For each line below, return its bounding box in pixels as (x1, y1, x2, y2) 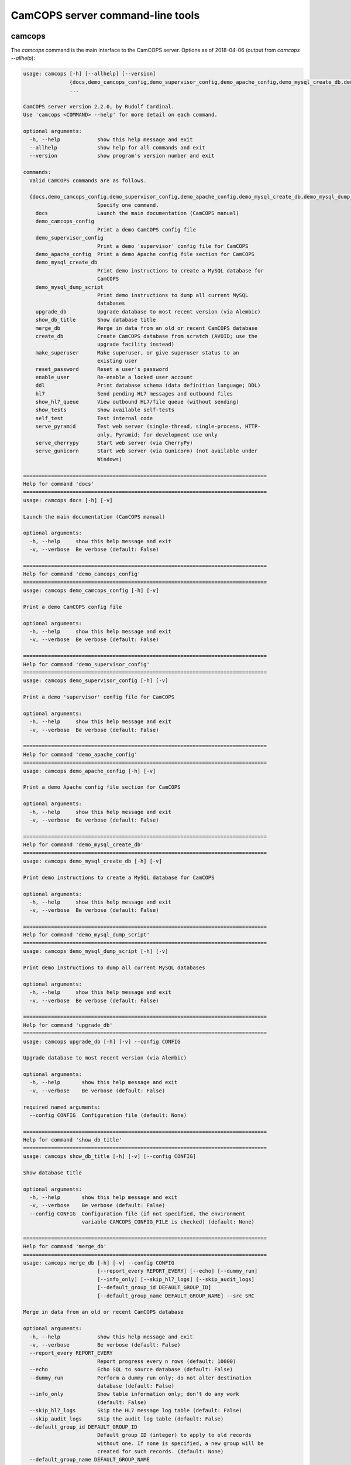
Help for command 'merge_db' (23, 1243, 107, 1250)
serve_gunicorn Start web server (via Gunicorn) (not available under (35, 448, 258, 454)
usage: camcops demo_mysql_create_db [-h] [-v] (23, 857, 162, 864)
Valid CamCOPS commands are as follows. (29, 177, 147, 184)
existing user (97, 357, 137, 364)
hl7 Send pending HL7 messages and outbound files (35, 390, 233, 397)
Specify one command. (97, 202, 159, 208)
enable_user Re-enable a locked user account (35, 374, 193, 380)
